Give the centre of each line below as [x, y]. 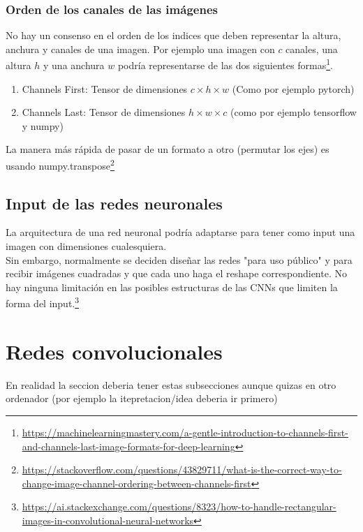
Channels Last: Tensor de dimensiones [104, 112]
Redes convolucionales [114, 351]
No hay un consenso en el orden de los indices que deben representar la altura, [173, 35]
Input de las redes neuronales [114, 203]
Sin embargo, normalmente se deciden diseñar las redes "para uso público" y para [179, 259]
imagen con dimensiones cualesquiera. [86, 246]
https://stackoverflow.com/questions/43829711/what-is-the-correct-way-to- [182, 470]
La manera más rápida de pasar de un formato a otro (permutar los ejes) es [168, 149]
